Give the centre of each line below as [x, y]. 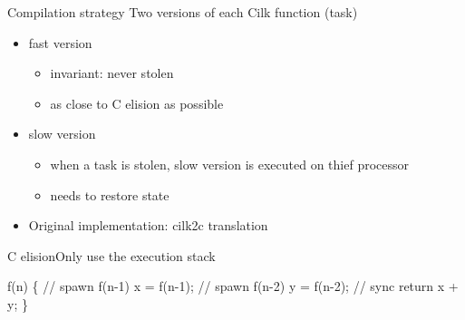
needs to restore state [110, 194]
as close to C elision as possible [137, 103]
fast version [60, 42]
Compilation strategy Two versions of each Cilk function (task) [183, 12]
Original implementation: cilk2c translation [148, 225]
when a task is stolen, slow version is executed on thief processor [229, 164]
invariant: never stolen [112, 73]
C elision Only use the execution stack [111, 255]
